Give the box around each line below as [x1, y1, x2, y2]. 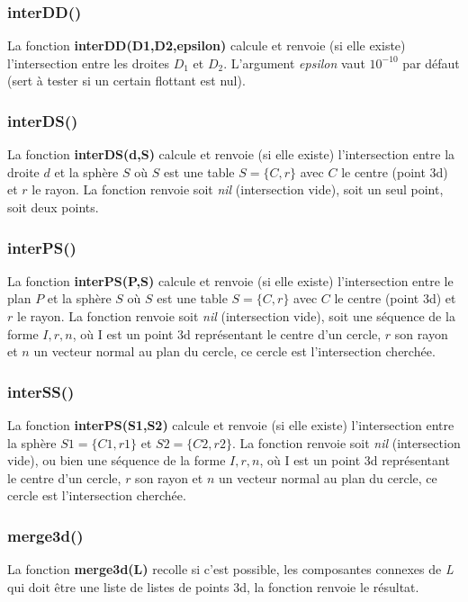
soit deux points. [7, 198, 99, 216]
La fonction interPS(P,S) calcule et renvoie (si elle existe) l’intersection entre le [7, 271, 454, 290]
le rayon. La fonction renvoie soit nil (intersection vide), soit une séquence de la [16, 307, 455, 325]
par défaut [402, 53, 460, 72]
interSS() [7, 380, 75, 402]
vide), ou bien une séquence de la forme [7, 451, 226, 470]
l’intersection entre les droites [7, 53, 169, 72]
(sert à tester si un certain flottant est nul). [7, 71, 246, 90]
